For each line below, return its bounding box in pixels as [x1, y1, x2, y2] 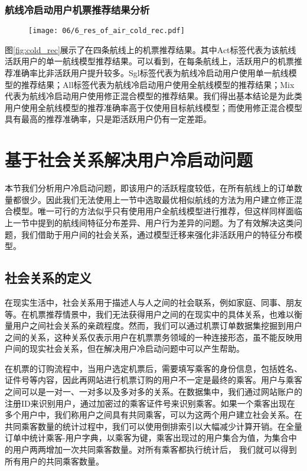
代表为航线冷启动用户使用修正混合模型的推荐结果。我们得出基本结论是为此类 [5, 90, 302, 102]
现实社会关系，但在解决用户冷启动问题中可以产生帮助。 [29, 342, 244, 355]
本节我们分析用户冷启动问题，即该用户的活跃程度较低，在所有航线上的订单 [5, 182, 294, 194]
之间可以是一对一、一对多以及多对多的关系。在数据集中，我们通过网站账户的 [5, 385, 302, 398]
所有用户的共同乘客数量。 [5, 454, 104, 467]
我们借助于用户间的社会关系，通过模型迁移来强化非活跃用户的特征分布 [21, 228, 294, 240]
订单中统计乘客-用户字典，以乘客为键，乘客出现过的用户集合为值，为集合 [5, 431, 289, 444]
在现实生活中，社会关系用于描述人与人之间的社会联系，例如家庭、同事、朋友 [5, 296, 302, 308]
